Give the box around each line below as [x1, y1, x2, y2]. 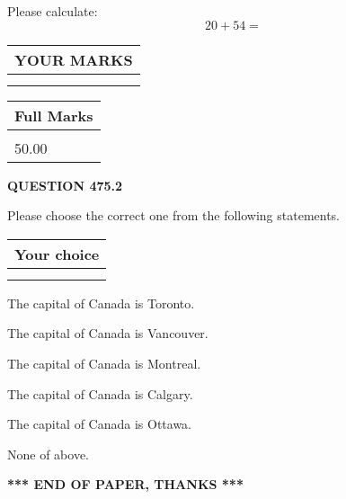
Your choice [14, 243, 100, 264]
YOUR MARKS [14, 49, 133, 70]
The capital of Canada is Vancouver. [7, 324, 208, 343]
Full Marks [14, 104, 93, 126]
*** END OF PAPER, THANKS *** [7, 475, 244, 494]
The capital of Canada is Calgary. [7, 384, 193, 403]
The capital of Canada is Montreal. [7, 353, 201, 372]
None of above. [7, 444, 89, 463]
